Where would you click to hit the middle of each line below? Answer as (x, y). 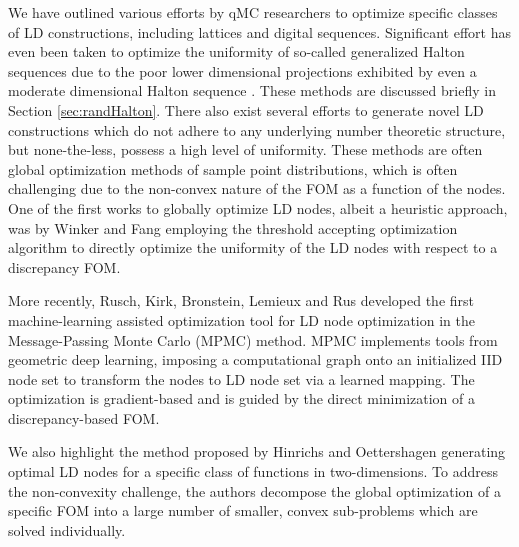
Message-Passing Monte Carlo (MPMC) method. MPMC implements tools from (253, 339)
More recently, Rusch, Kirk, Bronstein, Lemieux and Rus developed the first (241, 300)
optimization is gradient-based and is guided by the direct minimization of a (241, 398)
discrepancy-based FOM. (84, 417)
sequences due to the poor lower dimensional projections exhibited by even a (242, 70)
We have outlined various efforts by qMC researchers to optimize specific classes (253, 12)
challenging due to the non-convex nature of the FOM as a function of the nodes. (257, 188)
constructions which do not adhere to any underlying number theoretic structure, (257, 129)
